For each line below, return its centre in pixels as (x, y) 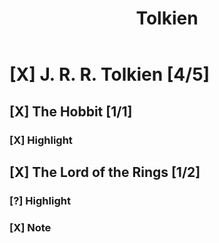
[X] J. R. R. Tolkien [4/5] (110, 74)
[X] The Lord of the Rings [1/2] (105, 172)
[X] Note (30, 227)
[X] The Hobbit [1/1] (71, 111)
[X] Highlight (41, 140)
